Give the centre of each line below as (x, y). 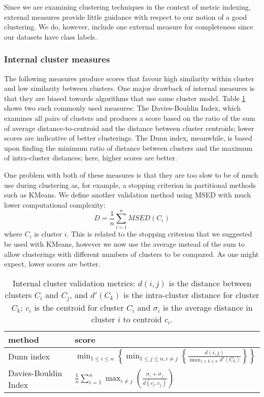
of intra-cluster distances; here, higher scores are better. (91, 158)
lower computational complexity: (55, 204)
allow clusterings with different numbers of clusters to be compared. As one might (131, 254)
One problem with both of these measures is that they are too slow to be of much (131, 174)
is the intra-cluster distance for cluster (191, 294)
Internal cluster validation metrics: (74, 283)
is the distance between (210, 283)
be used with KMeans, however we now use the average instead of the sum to (125, 244)
